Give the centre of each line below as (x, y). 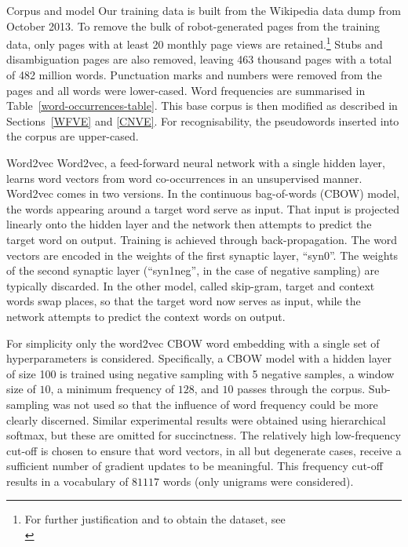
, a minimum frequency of (112, 389)
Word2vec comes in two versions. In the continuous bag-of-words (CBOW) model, (203, 193)
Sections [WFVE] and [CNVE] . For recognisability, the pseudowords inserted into (203, 120)
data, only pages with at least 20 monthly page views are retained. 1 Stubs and (195, 43)
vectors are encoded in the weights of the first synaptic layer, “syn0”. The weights (202, 255)
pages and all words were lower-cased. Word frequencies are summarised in (186, 90)
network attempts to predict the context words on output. (146, 316)
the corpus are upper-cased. (73, 136)
